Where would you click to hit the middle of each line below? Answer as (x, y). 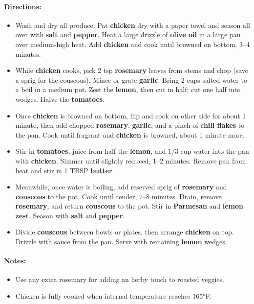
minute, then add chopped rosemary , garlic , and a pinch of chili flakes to (130, 125)
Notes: (15, 261)
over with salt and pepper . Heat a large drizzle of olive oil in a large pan (128, 35)
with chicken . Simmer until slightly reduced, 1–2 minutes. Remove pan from (131, 160)
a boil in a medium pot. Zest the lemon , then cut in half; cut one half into (128, 89)
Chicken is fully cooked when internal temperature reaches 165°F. (114, 296)
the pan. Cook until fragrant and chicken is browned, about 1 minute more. (130, 134)
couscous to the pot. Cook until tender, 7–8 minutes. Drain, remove (118, 196)
